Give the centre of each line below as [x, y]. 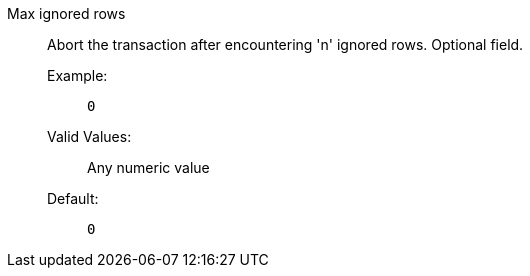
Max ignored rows [66, 13]
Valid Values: [89, 136]
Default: [73, 198]
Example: [77, 75]
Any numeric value [148, 167]
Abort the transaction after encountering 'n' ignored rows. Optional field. [285, 44]
